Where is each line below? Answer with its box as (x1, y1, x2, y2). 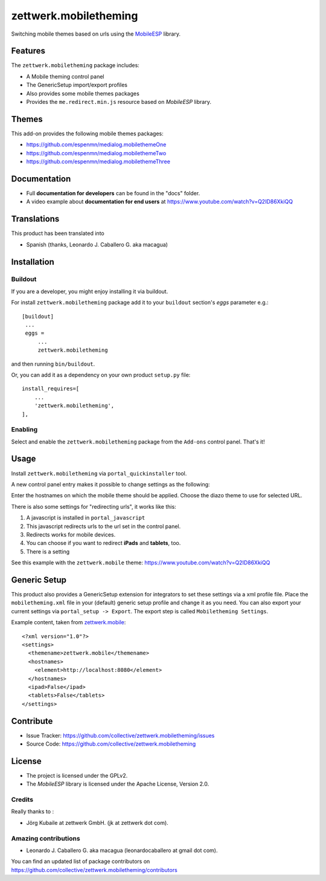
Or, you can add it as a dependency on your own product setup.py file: (11, 371, 191, 378)
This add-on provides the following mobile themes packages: (11, 130, 164, 137)
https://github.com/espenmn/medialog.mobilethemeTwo (26, 149, 167, 157)
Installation (11, 257, 54, 267)
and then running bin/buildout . (11, 360, 95, 367)
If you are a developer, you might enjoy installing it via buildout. (11, 288, 168, 295)
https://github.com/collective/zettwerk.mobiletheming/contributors (11, 866, 177, 873)
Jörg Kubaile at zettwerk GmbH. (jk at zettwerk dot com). (26, 819, 168, 826)
